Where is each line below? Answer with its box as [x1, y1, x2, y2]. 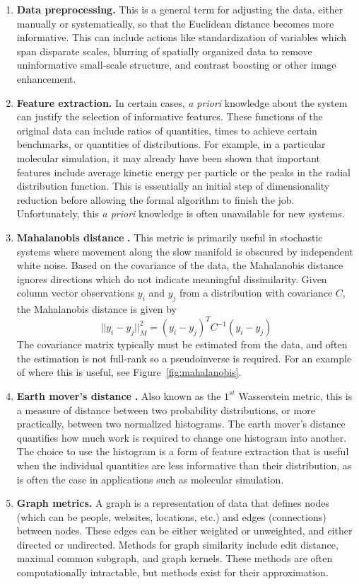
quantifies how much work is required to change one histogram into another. [16, 430, 347, 445]
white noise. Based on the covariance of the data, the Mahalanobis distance [16, 258, 343, 273]
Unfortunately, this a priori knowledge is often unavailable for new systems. [16, 206, 345, 221]
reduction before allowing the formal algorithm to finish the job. [16, 192, 295, 207]
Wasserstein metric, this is [238, 388, 353, 403]
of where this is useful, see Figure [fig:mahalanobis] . [16, 365, 242, 379]
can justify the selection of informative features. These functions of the [16, 109, 323, 124]
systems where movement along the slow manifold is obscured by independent [16, 244, 353, 258]
